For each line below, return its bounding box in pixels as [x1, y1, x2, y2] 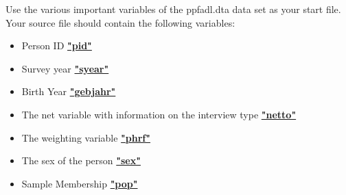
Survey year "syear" [21, 61, 109, 75]
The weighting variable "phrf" [21, 130, 151, 144]
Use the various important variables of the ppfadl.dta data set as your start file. [5, 2, 341, 16]
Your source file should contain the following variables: [5, 15, 235, 29]
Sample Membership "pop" [21, 176, 138, 190]
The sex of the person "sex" [21, 153, 141, 168]
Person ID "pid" [21, 38, 92, 53]
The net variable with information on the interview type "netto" [21, 107, 297, 121]
